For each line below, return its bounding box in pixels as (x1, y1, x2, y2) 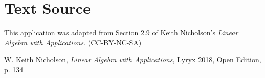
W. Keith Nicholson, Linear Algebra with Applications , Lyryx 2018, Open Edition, (4, 54, 261, 65)
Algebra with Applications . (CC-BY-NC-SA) (4, 37, 142, 47)
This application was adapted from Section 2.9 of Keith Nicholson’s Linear (4, 27, 238, 38)
